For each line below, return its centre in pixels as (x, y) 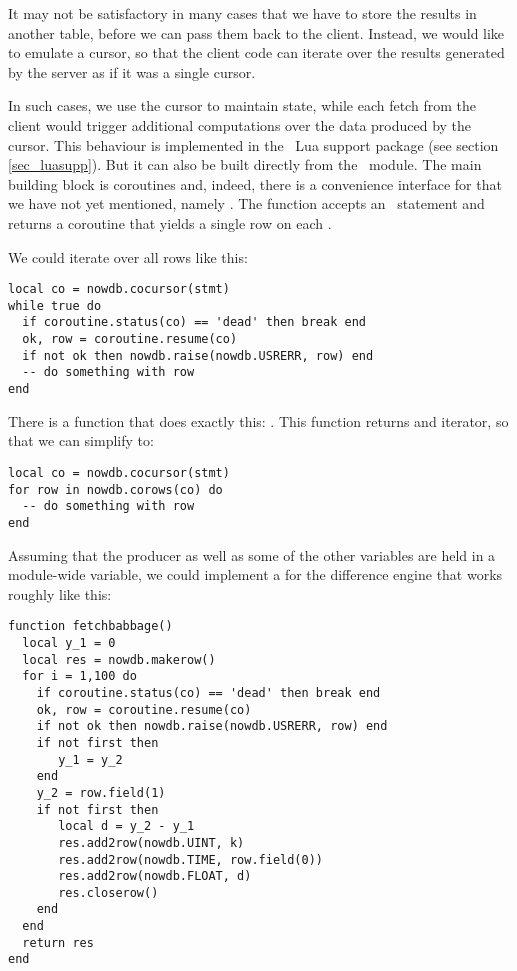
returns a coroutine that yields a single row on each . (170, 222)
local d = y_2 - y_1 (126, 826)
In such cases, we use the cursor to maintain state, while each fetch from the (242, 105)
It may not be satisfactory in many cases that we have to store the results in (242, 13)
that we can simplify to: (81, 440)
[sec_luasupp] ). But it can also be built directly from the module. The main (245, 164)
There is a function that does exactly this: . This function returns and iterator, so (258, 420)
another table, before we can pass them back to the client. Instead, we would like (256, 32)
